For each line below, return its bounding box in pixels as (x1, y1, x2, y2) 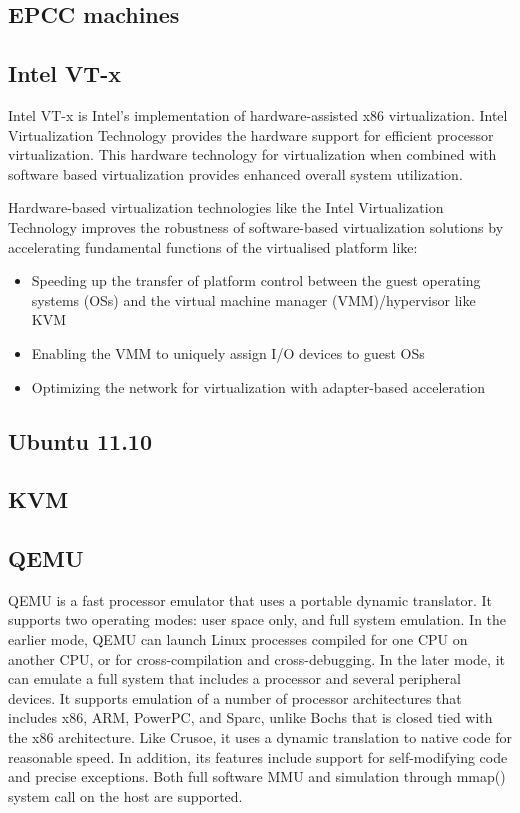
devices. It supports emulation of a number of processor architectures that (8, 687, 462, 708)
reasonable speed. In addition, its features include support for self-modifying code (8, 746, 508, 767)
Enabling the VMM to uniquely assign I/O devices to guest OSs (31, 342, 425, 363)
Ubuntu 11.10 (8, 425, 153, 456)
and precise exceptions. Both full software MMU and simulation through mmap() (8, 766, 506, 787)
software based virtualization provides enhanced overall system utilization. (8, 163, 463, 184)
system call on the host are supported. (8, 785, 243, 806)
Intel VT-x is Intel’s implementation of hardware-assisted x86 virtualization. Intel (8, 104, 508, 125)
